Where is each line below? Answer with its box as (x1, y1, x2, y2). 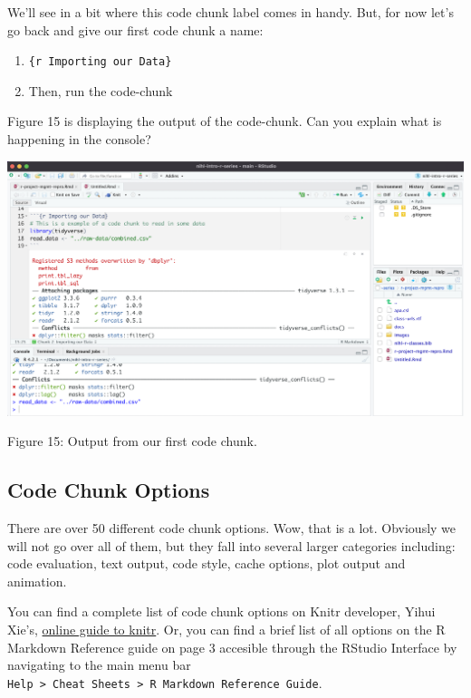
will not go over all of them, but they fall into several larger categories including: (7, 536, 456, 555)
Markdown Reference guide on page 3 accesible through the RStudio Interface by (7, 637, 457, 656)
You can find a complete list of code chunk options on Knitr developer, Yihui (7, 602, 436, 621)
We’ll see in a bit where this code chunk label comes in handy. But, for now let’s (7, 3, 454, 21)
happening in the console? (7, 130, 151, 149)
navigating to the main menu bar (7, 655, 191, 674)
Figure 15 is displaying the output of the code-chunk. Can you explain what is (7, 111, 442, 131)
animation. (7, 571, 67, 590)
